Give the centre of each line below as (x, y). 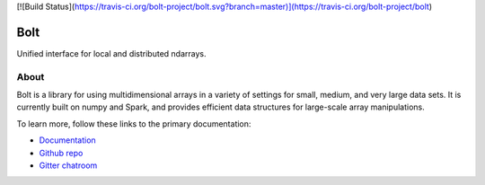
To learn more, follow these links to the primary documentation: (134, 123)
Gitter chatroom (68, 165)
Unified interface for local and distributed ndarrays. (111, 53)
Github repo (61, 153)
